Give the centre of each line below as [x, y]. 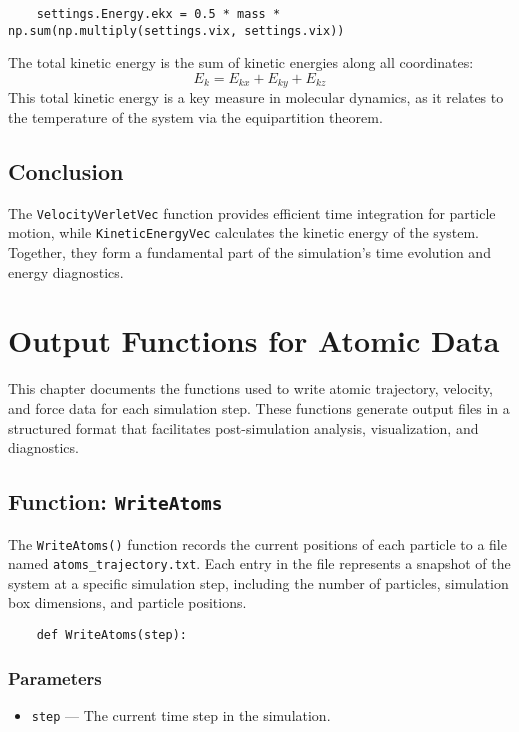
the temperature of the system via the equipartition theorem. [195, 116]
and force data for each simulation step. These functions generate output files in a [259, 407]
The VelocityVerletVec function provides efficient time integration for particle [252, 212]
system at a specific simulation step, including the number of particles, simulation [258, 582]
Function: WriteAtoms [115, 501]
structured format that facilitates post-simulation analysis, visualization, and [243, 427]
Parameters [55, 677]
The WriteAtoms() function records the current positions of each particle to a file [257, 543]
